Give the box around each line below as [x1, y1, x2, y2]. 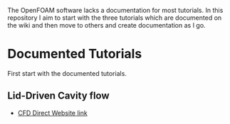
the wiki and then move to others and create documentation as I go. [7, 21, 206, 29]
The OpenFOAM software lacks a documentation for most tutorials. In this [7, 6, 224, 14]
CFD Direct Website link [17, 108, 88, 117]
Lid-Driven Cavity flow [7, 90, 110, 102]
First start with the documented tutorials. [7, 69, 127, 77]
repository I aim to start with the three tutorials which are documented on [7, 13, 222, 22]
